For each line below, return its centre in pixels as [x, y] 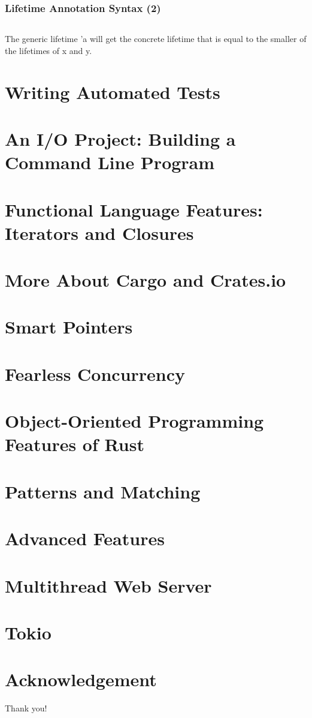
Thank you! [26, 708]
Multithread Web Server [108, 585]
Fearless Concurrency [95, 373]
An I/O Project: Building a [120, 138]
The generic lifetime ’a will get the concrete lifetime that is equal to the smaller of [156, 39]
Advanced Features [85, 538]
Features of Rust [75, 444]
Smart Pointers [69, 327]
